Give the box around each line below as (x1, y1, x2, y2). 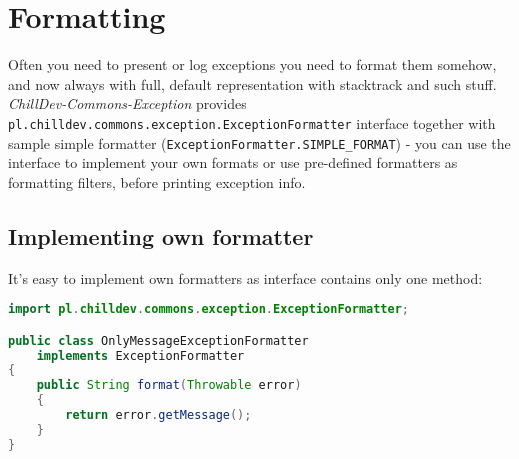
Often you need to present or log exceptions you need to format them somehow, (8, 54, 497, 75)
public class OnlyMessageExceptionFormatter (8, 333, 309, 348)
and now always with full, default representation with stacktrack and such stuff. (8, 73, 497, 94)
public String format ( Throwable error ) (36, 378, 302, 393)
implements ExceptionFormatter (36, 348, 245, 363)
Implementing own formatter (8, 220, 314, 251)
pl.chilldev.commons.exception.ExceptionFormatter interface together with (8, 112, 496, 133)
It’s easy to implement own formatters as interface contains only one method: (8, 267, 483, 288)
